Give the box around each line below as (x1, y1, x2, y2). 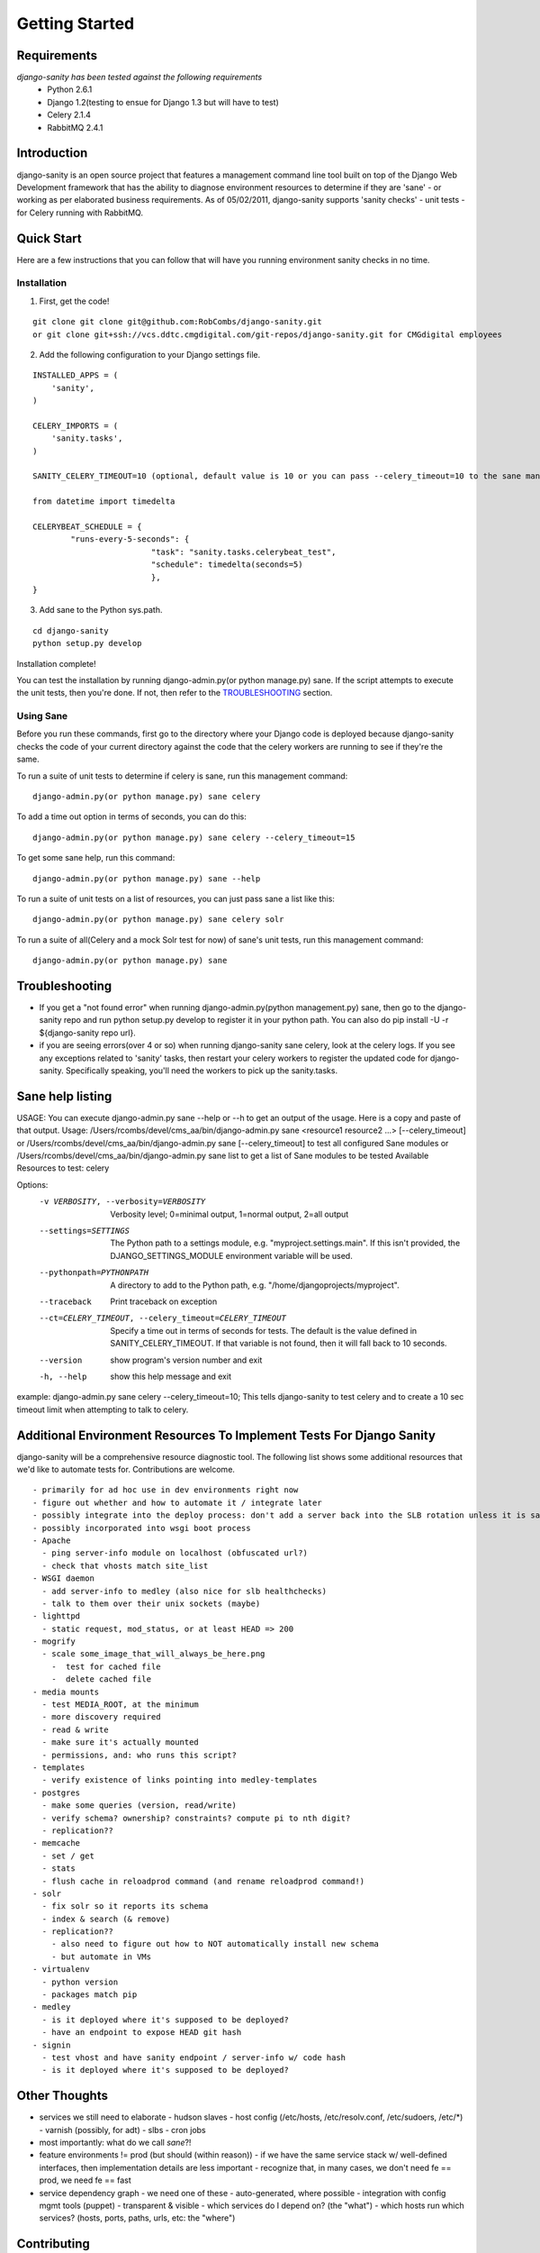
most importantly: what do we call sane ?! (39, 2137, 192, 2148)
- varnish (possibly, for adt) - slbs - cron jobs (39, 2124, 206, 2135)
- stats (41, 1864, 76, 1874)
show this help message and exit (110, 1371, 231, 1382)
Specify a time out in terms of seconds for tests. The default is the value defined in (110, 1325, 418, 1336)
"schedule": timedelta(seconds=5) (150, 560, 303, 570)
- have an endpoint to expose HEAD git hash (41, 2028, 242, 2038)
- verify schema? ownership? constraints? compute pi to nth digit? (41, 1812, 351, 1823)
